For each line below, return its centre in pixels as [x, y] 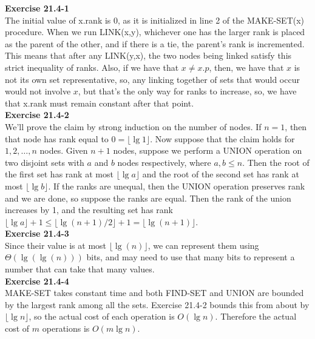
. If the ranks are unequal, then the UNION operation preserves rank [177, 186]
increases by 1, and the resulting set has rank [89, 210]
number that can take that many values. [80, 269]
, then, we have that [246, 67]
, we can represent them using [203, 245]
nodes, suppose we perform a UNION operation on [208, 150]
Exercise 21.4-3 [37, 233]
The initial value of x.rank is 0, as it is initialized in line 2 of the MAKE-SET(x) [155, 20]
